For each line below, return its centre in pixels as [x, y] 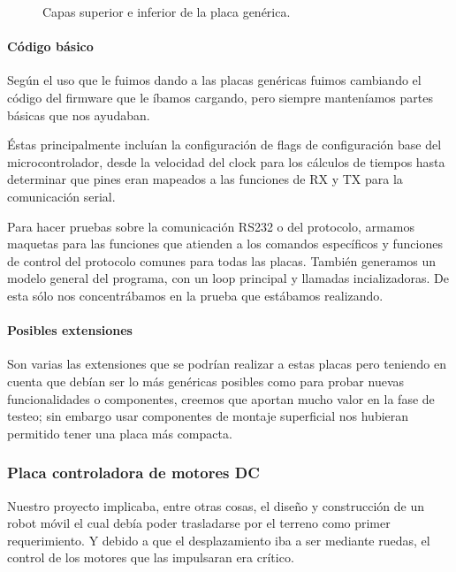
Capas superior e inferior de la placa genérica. [167, 11]
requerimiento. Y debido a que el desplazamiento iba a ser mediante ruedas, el [219, 540]
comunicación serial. [61, 196]
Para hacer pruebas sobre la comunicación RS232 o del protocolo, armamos [211, 226]
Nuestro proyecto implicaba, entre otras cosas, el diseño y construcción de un [216, 505]
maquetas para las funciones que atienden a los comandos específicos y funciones [225, 244]
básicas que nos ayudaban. [79, 114]
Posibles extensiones [70, 330]
